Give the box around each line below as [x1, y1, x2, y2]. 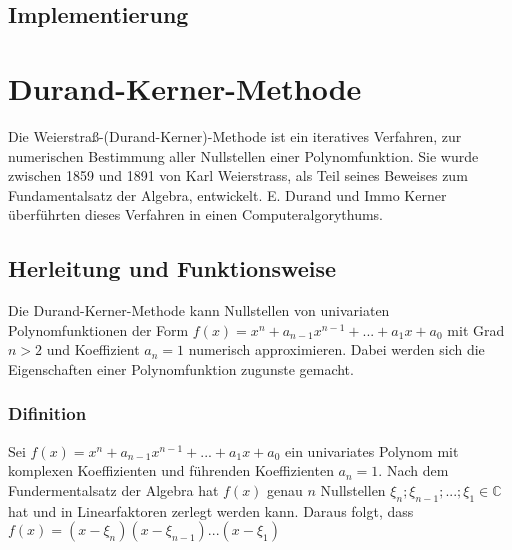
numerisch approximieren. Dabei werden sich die [188, 339, 485, 360]
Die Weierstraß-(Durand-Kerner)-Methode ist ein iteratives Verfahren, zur [8, 125, 462, 146]
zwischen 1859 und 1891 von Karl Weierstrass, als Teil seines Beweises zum [8, 165, 468, 186]
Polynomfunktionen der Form [8, 319, 189, 340]
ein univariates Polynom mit [285, 440, 459, 461]
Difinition [8, 401, 87, 426]
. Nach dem [378, 460, 449, 481]
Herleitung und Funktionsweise [8, 253, 337, 284]
